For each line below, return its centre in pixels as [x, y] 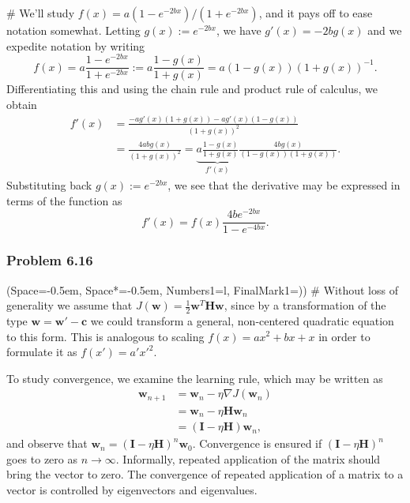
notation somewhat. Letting [73, 30]
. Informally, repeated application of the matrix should [248, 458]
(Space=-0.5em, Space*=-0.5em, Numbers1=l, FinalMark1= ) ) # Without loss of [202, 289]
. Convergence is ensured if [257, 443]
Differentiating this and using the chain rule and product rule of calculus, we [192, 89]
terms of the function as [64, 200]
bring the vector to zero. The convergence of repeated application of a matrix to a [205, 474]
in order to [344, 336]
